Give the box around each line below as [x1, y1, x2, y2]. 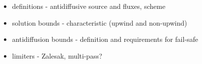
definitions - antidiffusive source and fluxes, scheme [12, 1, 166, 11]
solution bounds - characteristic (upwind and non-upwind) [12, 17, 187, 28]
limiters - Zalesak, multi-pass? [12, 50, 102, 61]
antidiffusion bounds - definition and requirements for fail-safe [12, 34, 199, 44]
